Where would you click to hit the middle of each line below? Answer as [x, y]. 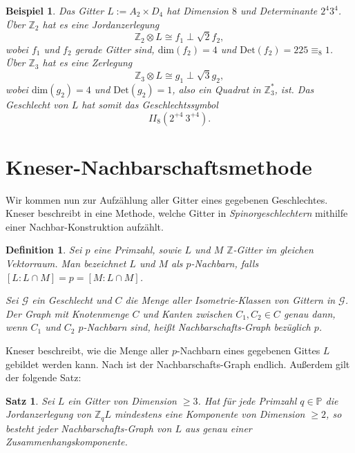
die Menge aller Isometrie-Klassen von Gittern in [230, 300]
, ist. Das [294, 89]
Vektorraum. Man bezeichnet [66, 263]
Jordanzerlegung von [48, 414]
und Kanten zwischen [188, 313]
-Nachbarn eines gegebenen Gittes [249, 350]
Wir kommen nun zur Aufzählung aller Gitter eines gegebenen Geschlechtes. [167, 199]
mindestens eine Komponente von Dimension [210, 414]
